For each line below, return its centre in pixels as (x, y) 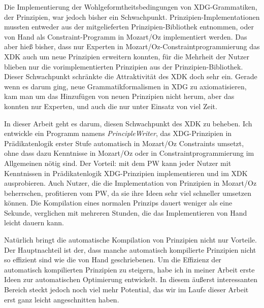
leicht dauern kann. (34, 223)
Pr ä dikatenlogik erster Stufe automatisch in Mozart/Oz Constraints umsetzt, (124, 143)
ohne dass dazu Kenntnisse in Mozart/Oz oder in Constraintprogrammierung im (129, 153)
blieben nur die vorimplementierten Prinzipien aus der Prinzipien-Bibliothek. (124, 66)
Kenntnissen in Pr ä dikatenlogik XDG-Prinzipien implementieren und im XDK (126, 173)
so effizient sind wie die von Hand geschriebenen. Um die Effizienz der (113, 260)
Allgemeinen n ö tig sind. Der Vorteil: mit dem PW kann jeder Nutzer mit (118, 163)
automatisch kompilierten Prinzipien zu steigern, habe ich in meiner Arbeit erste (129, 269)
